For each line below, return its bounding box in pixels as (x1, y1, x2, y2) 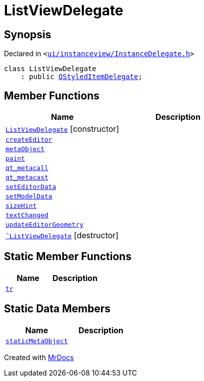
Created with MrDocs (4, 353, 74, 362)
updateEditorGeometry (5, 221, 84, 229)
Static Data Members (4, 302, 111, 315)
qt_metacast (5, 174, 49, 182)
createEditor (5, 136, 52, 144)
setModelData (5, 192, 52, 200)
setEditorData (5, 183, 56, 191)
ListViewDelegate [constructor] (5, 124, 119, 134)
